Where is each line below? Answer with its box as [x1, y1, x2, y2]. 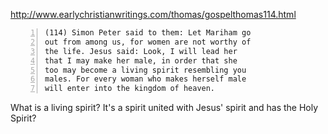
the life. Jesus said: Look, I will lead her [44, 46, 238, 56]
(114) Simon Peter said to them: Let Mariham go [44, 28, 252, 38]
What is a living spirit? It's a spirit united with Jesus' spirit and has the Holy [10, 102, 319, 114]
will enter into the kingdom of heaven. [44, 84, 216, 94]
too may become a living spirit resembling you [44, 65, 247, 75]
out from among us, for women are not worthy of [44, 37, 252, 47]
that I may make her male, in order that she [44, 55, 238, 66]
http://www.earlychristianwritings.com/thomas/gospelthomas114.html [10, 9, 297, 20]
